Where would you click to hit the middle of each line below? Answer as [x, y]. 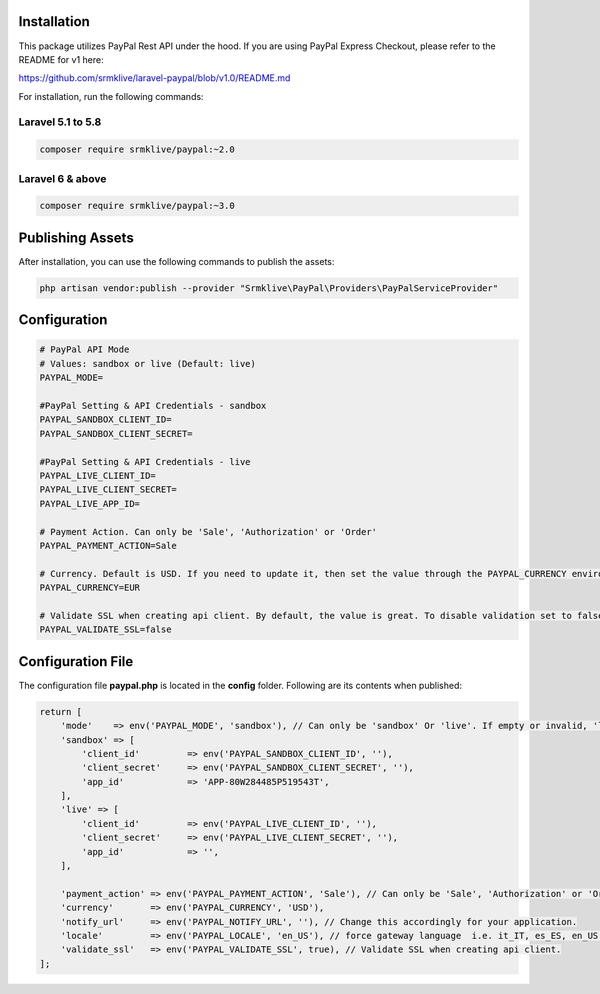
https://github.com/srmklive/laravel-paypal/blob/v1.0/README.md [154, 78]
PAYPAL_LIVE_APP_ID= [89, 503]
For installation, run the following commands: [111, 96]
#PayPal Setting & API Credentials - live [145, 461]
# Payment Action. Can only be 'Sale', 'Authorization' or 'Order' [208, 531]
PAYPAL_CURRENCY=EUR [89, 588]
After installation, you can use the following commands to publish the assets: [176, 261]
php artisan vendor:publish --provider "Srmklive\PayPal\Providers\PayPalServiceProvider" [269, 288]
